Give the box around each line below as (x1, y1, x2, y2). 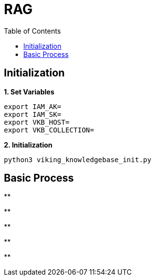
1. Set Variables (4, 87, 54, 96)
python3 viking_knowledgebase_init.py (4, 155, 152, 164)
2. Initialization (4, 140, 52, 149)
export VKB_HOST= (4, 118, 69, 126)
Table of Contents (4, 26, 61, 35)
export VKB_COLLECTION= (4, 126, 94, 134)
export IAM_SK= (4, 110, 62, 118)
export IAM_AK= (4, 102, 62, 111)
